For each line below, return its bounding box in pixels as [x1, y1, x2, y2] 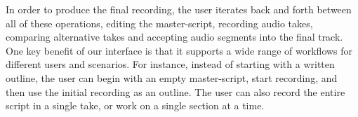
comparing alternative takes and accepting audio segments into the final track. [6, 29, 343, 44]
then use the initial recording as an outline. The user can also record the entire [6, 84, 345, 99]
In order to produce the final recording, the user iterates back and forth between [6, 2, 352, 16]
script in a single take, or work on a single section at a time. [6, 98, 265, 113]
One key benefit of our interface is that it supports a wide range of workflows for [6, 43, 353, 57]
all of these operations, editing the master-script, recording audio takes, [6, 15, 313, 30]
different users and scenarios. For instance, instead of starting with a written [6, 57, 335, 71]
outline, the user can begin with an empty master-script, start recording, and [6, 70, 338, 85]
